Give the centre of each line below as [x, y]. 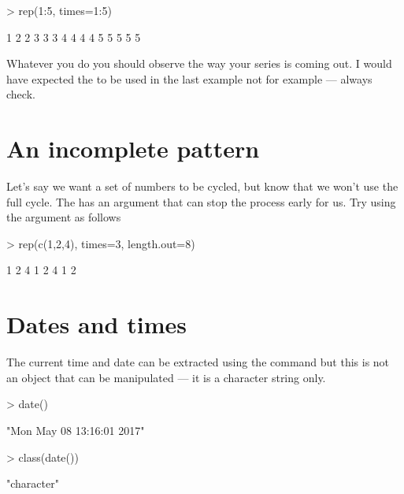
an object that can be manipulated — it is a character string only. [166, 377]
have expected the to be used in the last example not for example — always [189, 78]
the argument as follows [64, 217]
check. [21, 94]
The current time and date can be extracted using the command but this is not [198, 362]
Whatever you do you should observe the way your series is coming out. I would [199, 63]
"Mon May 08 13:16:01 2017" [76, 430]
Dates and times [96, 324]
